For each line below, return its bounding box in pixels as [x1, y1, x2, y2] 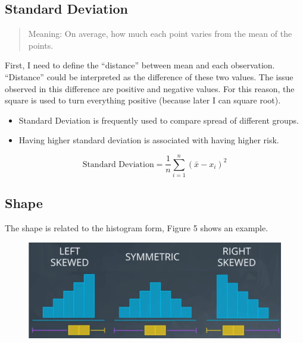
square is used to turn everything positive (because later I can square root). [5, 94, 281, 106]
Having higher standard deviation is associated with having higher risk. [18, 134, 279, 146]
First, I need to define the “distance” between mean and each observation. [5, 59, 275, 71]
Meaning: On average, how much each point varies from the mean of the [28, 27, 292, 40]
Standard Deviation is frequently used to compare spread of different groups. [18, 114, 299, 126]
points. [28, 39, 54, 51]
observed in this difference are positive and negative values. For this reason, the [5, 82, 295, 95]
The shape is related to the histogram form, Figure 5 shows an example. [5, 222, 268, 234]
